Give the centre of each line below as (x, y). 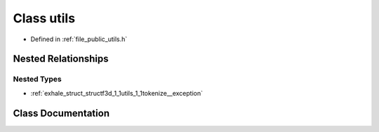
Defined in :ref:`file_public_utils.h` (79, 39)
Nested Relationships (61, 59)
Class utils (44, 18)
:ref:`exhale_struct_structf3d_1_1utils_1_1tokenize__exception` (117, 93)
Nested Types (38, 79)
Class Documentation (61, 113)
